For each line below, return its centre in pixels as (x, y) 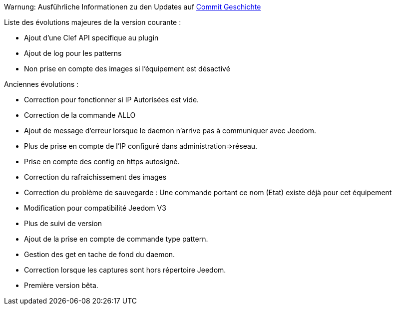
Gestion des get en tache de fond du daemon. (100, 254)
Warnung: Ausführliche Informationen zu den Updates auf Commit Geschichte (133, 7)
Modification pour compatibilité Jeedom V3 (95, 208)
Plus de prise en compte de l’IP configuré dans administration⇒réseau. (141, 146)
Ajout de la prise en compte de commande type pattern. (116, 239)
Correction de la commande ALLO (80, 115)
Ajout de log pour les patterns (73, 53)
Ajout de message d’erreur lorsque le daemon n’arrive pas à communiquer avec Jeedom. (170, 131)
